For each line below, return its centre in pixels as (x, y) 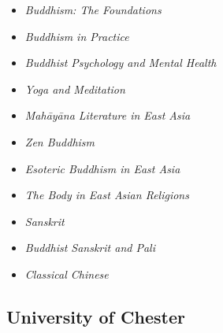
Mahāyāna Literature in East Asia (108, 115)
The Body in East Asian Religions (107, 195)
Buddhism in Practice (77, 36)
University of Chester (96, 316)
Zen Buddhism (60, 141)
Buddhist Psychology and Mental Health (121, 63)
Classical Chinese (67, 274)
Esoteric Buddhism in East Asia (102, 168)
